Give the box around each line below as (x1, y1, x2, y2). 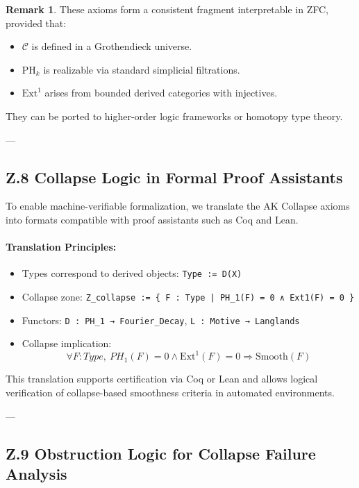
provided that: (6, 15, 67, 30)
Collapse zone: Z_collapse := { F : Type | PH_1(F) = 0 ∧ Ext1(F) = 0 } (22, 289, 355, 303)
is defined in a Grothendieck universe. (31, 39, 192, 53)
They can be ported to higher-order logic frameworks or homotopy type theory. (6, 108, 343, 123)
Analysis (6, 462, 67, 484)
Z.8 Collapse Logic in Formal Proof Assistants (6, 166, 343, 187)
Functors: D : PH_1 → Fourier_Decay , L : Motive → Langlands (22, 312, 300, 327)
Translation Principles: (6, 239, 117, 254)
